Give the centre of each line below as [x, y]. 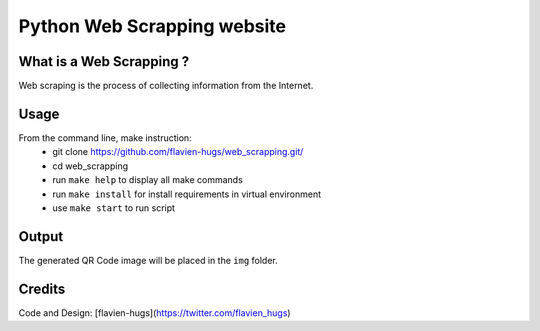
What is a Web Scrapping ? [104, 61]
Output [41, 236]
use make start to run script [113, 207]
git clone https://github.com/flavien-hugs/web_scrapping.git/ [178, 152]
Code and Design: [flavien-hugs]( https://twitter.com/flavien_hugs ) [154, 312]
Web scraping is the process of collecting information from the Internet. [166, 86]
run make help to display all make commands [148, 180]
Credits [42, 288]
